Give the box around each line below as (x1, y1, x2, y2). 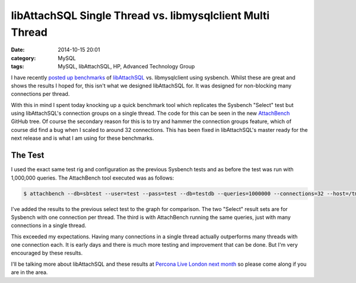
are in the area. (11, 269, 48, 276)
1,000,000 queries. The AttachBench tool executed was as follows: (11, 174, 174, 181)
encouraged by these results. (11, 250, 83, 257)
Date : (11, 46, 25, 54)
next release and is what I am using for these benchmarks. (11, 134, 154, 142)
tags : (11, 63, 24, 70)
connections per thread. (11, 90, 70, 98)
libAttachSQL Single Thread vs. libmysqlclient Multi (11, 9, 270, 22)
